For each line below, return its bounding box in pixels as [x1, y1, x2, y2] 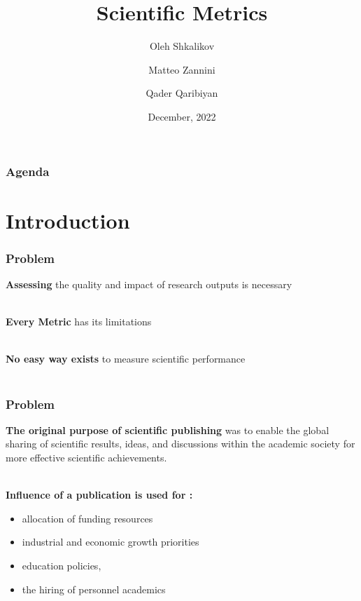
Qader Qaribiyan [146, 86, 218, 100]
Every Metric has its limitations [6, 314, 152, 329]
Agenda [6, 162, 50, 180]
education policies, [22, 558, 101, 572]
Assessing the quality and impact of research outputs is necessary [6, 277, 292, 292]
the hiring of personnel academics [22, 581, 166, 596]
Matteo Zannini [148, 62, 215, 76]
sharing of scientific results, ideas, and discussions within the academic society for [6, 436, 355, 451]
